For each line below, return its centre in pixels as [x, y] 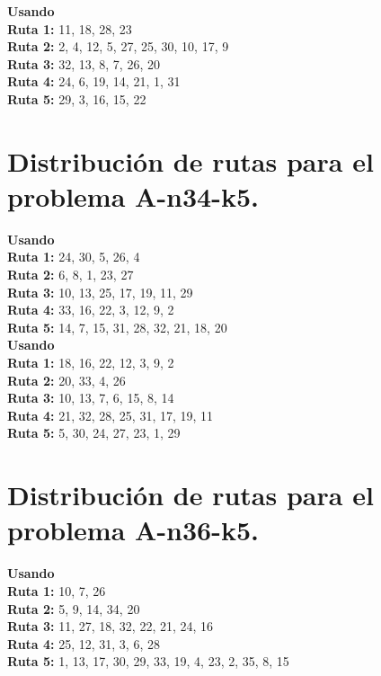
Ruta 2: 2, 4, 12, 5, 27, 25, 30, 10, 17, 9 [118, 46]
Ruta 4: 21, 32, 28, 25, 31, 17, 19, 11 [111, 415]
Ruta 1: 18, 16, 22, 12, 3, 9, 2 [91, 363]
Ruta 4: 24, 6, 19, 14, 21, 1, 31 [94, 81]
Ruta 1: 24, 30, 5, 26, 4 [74, 257]
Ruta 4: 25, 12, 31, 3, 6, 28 [84, 643]
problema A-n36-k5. [133, 530]
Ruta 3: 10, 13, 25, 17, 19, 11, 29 [100, 292]
